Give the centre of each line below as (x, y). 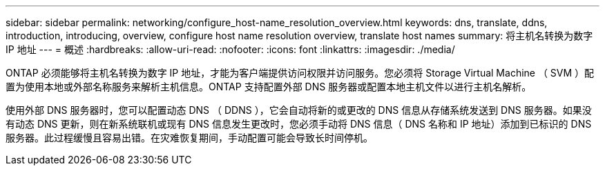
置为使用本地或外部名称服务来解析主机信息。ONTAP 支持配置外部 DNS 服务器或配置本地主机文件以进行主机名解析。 (269, 87)
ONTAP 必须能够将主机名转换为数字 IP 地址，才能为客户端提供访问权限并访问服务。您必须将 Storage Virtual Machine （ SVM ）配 (300, 73)
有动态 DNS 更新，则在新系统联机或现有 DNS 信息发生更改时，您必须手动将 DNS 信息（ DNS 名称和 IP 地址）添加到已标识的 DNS (299, 124)
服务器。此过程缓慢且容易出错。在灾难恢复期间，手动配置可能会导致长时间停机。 (189, 138)
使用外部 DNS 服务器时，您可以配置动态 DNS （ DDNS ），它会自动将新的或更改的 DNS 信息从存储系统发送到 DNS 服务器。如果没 (299, 110)
